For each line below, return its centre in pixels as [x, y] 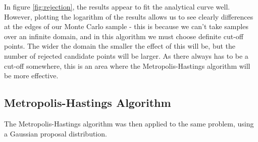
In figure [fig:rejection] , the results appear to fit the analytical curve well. [117, 7]
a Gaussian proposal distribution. [56, 133]
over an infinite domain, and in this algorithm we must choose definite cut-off [124, 36]
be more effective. [31, 76]
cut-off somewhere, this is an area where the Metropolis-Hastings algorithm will [127, 65]
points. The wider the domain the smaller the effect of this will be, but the [120, 46]
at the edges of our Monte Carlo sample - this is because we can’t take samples [126, 26]
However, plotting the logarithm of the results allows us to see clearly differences [129, 16]
